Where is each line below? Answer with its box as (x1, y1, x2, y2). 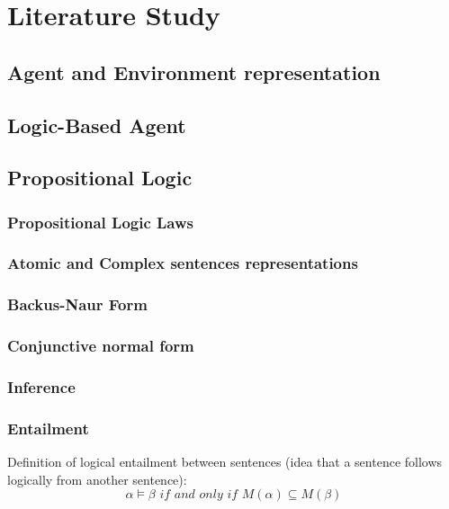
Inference (7, 376, 76, 398)
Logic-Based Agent (7, 111, 186, 138)
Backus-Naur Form (7, 293, 148, 316)
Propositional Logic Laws (7, 210, 194, 233)
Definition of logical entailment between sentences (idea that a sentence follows (7, 452, 443, 471)
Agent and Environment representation (7, 58, 381, 85)
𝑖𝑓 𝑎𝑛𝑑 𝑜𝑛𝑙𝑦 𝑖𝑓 (159, 488, 238, 502)
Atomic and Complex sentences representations (7, 252, 358, 274)
